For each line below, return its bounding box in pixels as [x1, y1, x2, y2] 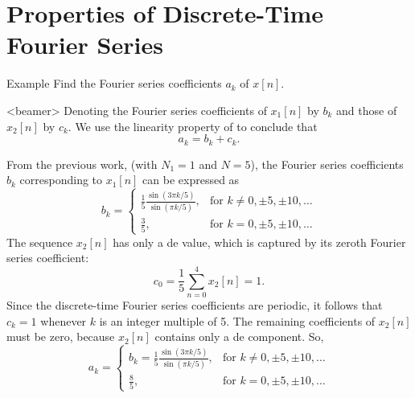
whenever [40, 312, 87, 329]
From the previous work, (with [6, 155, 158, 172]
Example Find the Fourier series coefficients [6, 75, 222, 92]
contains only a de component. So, [154, 328, 324, 345]
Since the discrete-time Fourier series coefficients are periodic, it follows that [6, 297, 383, 314]
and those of [336, 101, 397, 118]
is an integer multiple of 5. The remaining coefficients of [99, 312, 376, 329]
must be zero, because [6, 328, 115, 345]
